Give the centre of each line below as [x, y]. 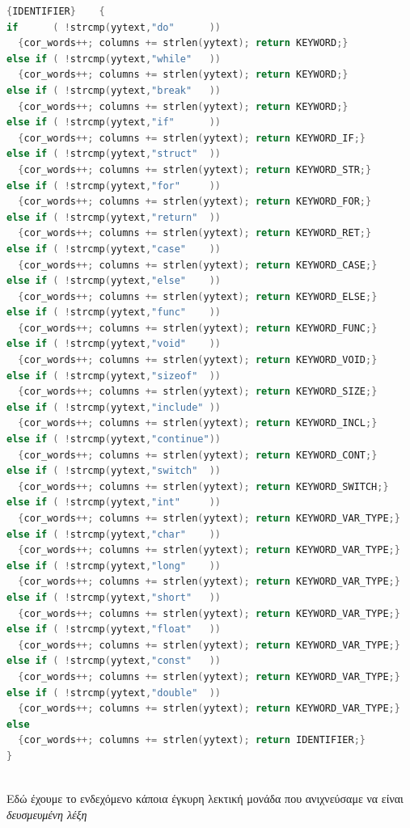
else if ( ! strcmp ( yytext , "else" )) [114, 281]
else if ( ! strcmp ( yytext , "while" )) [114, 59]
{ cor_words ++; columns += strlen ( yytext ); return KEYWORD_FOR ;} [195, 202]
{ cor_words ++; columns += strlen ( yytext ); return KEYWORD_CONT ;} [198, 455]
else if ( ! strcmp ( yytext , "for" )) [114, 186]
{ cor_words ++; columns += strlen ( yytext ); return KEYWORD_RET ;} [195, 233]
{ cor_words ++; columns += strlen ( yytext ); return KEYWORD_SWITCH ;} [203, 486]
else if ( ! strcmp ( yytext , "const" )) [114, 661]
